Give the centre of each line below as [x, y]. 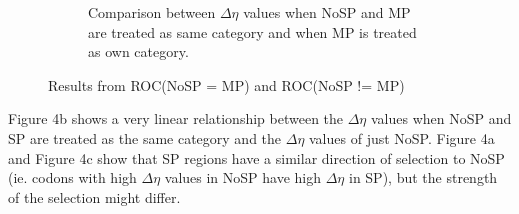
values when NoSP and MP [327, 12]
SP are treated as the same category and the [145, 137]
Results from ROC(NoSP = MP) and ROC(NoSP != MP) [226, 84]
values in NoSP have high [243, 177]
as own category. [138, 51]
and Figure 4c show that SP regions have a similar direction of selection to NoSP [256, 157]
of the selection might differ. [94, 196]
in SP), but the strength [423, 177]
